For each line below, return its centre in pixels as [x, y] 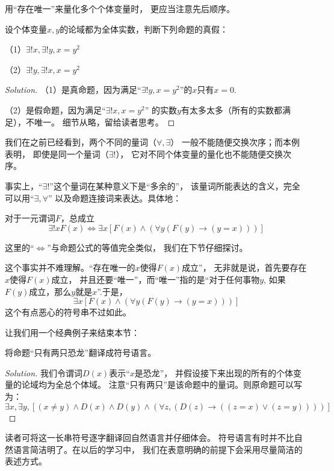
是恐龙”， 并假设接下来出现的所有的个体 [214, 372]
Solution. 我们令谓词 [44, 372]
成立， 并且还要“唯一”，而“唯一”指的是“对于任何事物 [156, 279]
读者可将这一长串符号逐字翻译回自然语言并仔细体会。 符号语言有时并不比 [150, 438]
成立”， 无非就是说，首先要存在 [244, 267]
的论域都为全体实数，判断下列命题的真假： [144, 29]
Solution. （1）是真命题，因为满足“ [73, 90]
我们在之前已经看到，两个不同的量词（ [81, 142]
